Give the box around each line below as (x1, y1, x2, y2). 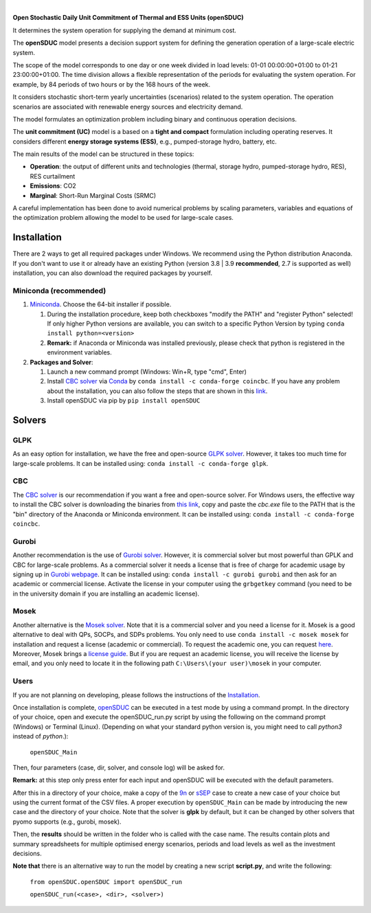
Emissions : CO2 (30, 182, 77, 190)
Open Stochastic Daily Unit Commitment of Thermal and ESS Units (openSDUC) (12, 14, 244, 22)
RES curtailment (30, 172, 76, 180)
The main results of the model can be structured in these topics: (12, 150, 194, 158)
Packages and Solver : (30, 358, 93, 366)
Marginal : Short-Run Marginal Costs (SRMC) (30, 191, 157, 199)
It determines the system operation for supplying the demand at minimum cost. (12, 26, 237, 34)
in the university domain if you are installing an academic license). (12, 589, 199, 598)
